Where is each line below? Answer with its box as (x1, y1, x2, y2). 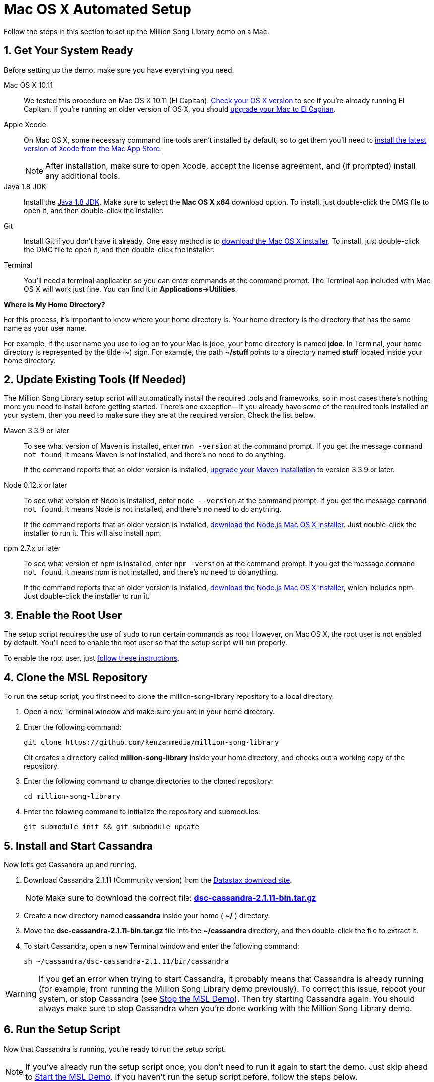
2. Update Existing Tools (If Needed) (4, 373, 186, 386)
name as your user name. (4, 323, 87, 332)
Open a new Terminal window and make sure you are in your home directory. (24, 707, 275, 716)
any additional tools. (45, 170, 120, 181)
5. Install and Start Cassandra (4, 839, 153, 852)
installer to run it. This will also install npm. (24, 529, 162, 538)
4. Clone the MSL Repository (4, 671, 148, 684)
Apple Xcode (4, 120, 46, 129)
